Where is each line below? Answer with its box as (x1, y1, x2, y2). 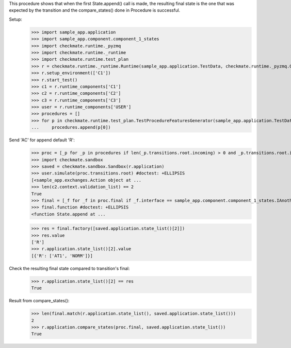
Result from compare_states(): (9, 298, 70, 304)
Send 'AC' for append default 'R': (9, 137, 75, 143)
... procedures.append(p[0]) (31, 124, 111, 130)
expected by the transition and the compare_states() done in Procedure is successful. (9, 7, 180, 13)
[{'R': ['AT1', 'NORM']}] (31, 253, 93, 259)
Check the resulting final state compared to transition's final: (9, 265, 130, 271)
